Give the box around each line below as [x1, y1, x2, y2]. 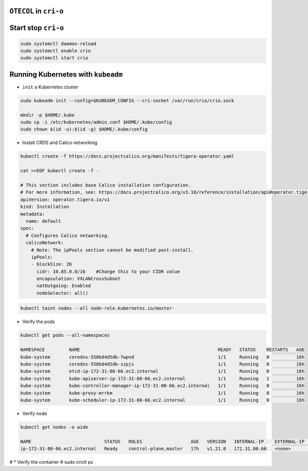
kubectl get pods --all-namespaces [20, 332, 110, 338]
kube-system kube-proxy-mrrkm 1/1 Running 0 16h [20, 390, 305, 396]
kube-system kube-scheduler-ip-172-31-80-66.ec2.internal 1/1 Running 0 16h [20, 397, 305, 403]
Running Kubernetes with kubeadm [9, 70, 123, 79]
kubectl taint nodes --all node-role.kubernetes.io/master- [20, 305, 175, 311]
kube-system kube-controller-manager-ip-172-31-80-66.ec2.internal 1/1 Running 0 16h [20, 383, 305, 389]
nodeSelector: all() [36, 290, 88, 296]
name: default [26, 218, 62, 224]
